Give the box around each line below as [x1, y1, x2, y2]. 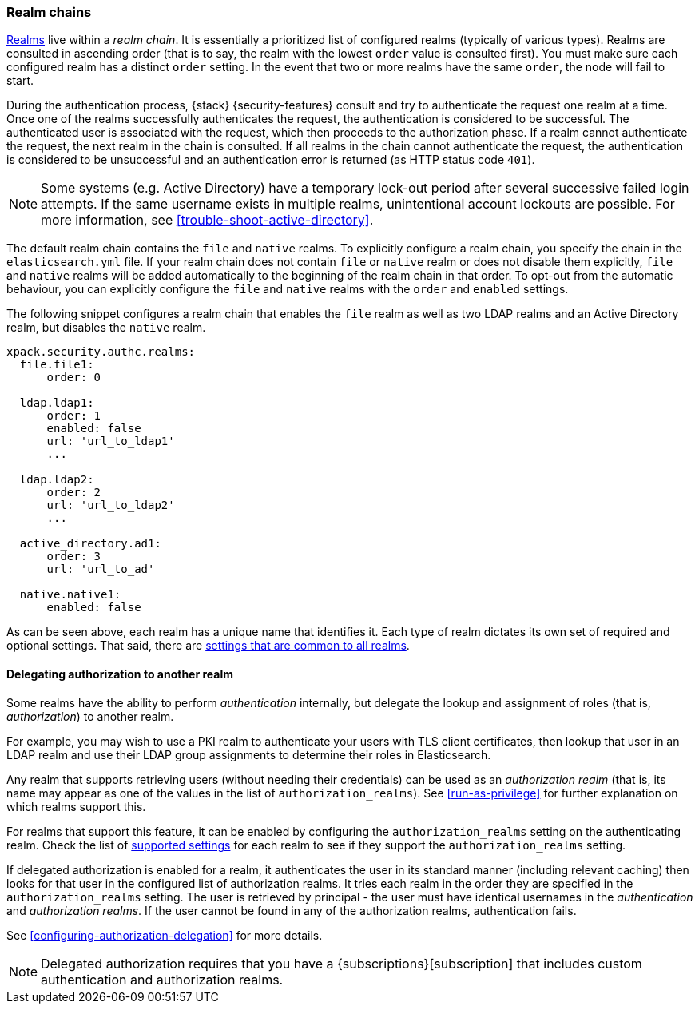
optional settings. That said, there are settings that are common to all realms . [6, 638, 410, 653]
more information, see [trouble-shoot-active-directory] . [41, 212, 374, 229]
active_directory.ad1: [19, 537, 161, 551]
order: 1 [46, 409, 101, 423]
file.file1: [19, 358, 94, 372]
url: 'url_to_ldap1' [46, 435, 175, 448]
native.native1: [19, 588, 121, 602]
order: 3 [46, 550, 101, 563]
